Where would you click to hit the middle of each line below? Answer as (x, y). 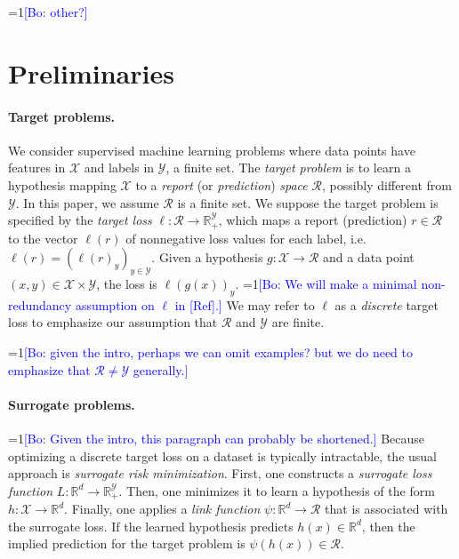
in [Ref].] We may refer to (245, 304)
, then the (388, 526)
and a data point (369, 257)
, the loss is (127, 283)
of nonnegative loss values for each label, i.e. (246, 238)
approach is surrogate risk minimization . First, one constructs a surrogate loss (220, 473)
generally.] (161, 369)
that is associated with (387, 509)
